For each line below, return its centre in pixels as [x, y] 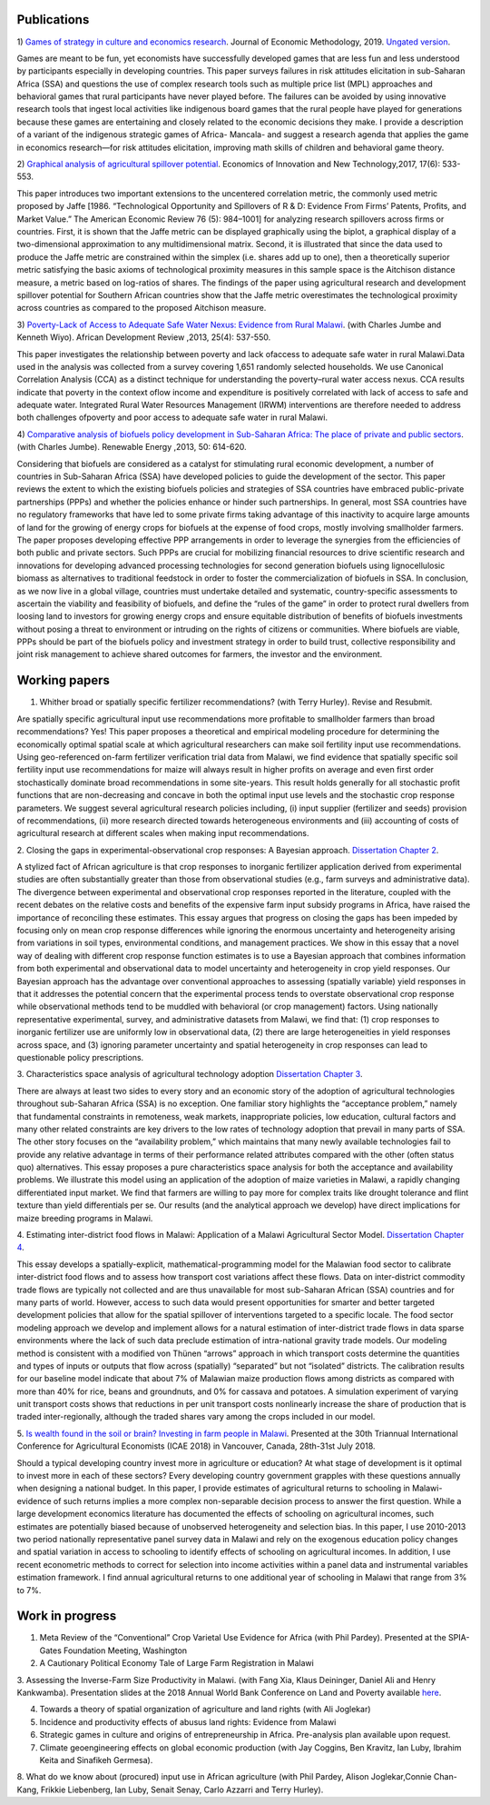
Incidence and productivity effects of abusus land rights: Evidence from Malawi [188, 1721]
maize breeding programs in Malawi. [85, 1218]
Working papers [64, 680]
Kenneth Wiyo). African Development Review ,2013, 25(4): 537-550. [144, 337]
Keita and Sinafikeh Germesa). [96, 1760]
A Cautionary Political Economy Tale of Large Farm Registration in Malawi [177, 1663]
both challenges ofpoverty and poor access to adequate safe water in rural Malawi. [172, 417]
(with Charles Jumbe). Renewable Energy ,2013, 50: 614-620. [132, 447]
